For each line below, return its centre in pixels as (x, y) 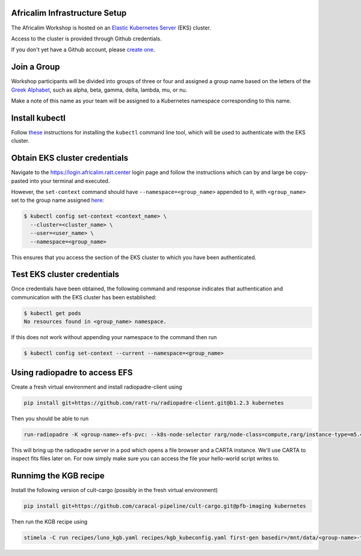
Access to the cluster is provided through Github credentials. (86, 39)
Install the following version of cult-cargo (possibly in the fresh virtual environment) (114, 490)
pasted (20, 181)
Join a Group (35, 67)
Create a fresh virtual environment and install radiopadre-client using (97, 387)
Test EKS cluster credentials (65, 274)
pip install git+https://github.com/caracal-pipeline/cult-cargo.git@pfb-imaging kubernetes (165, 506)
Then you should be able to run (50, 418)
